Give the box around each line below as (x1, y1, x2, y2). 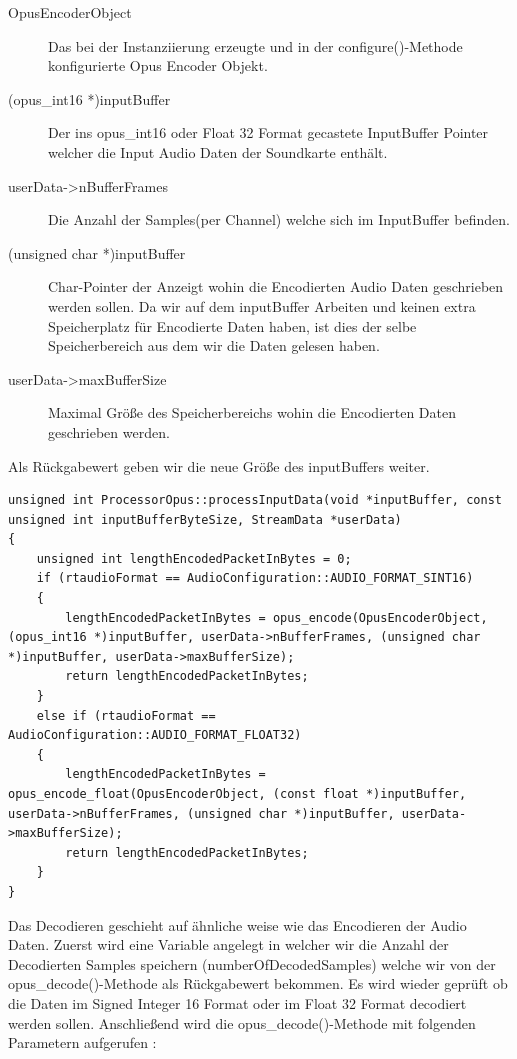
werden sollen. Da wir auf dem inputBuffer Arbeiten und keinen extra (48, 295, 476, 316)
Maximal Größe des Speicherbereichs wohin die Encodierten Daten (48, 402, 456, 423)
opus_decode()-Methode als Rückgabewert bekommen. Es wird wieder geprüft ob (8, 973, 508, 994)
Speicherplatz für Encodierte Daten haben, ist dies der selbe (48, 315, 417, 336)
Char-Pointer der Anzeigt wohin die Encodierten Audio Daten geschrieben (48, 276, 504, 297)
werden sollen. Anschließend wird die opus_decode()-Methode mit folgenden (8, 1012, 476, 1033)
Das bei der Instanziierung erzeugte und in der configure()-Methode (48, 35, 463, 56)
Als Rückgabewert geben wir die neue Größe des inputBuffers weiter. (8, 455, 430, 476)
